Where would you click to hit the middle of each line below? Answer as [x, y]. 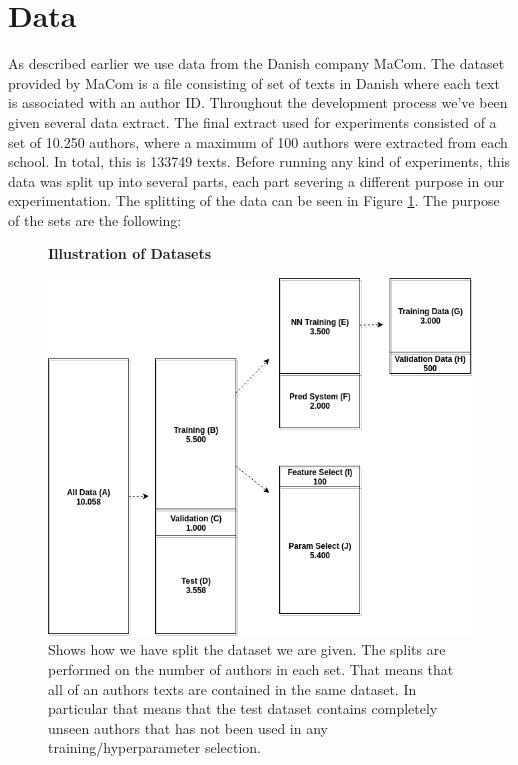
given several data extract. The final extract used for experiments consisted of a [252, 121]
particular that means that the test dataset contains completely [243, 708]
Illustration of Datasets [130, 253]
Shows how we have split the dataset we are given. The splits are [247, 649]
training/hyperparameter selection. [154, 747]
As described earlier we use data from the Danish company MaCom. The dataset [256, 63]
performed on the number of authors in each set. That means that [251, 668]
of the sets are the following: [95, 219]
